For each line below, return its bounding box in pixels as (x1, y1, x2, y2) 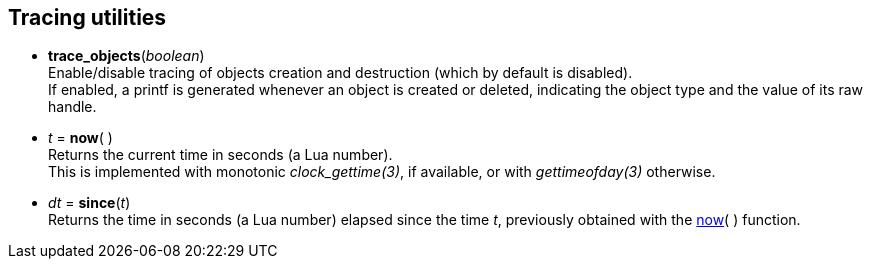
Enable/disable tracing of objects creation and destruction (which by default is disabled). (48, 64, 633, 82)
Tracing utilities (8, 5, 167, 30)
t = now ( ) (48, 129, 113, 147)
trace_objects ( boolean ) (48, 47, 205, 65)
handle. (48, 98, 97, 116)
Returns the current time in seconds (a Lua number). (48, 146, 393, 164)
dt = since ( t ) (48, 194, 131, 212)
